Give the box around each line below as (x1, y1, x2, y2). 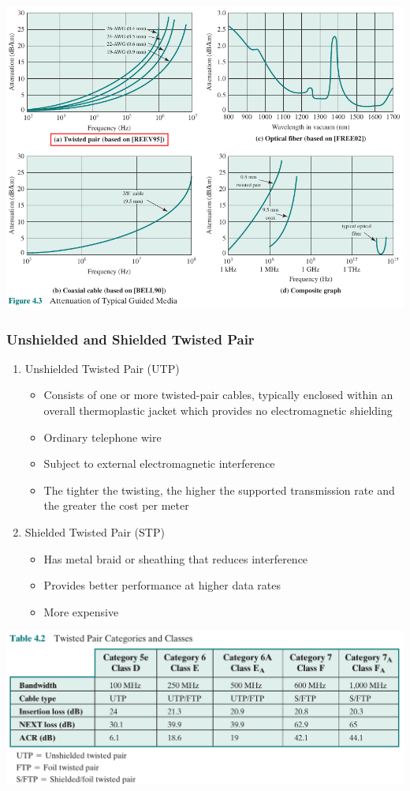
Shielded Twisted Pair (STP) (24, 524, 165, 541)
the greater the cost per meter (43, 497, 189, 514)
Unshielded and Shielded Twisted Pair (6, 329, 255, 348)
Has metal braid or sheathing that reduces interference (43, 550, 308, 567)
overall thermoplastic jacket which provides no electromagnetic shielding (43, 402, 393, 419)
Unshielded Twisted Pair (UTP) (24, 360, 180, 376)
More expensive (43, 603, 119, 620)
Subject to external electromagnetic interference (43, 455, 275, 472)
